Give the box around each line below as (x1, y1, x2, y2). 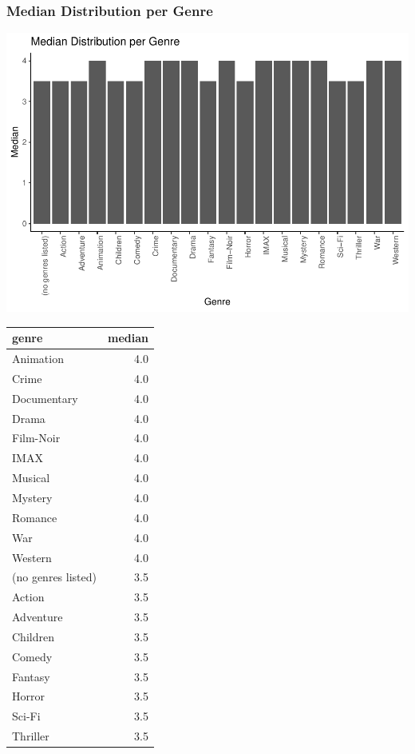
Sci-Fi (12, 708, 41, 724)
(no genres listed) (12, 568, 97, 585)
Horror (12, 688, 45, 704)
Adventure (12, 608, 63, 625)
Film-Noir (12, 429, 61, 446)
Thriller (12, 728, 49, 744)
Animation (12, 350, 64, 367)
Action (12, 588, 45, 605)
